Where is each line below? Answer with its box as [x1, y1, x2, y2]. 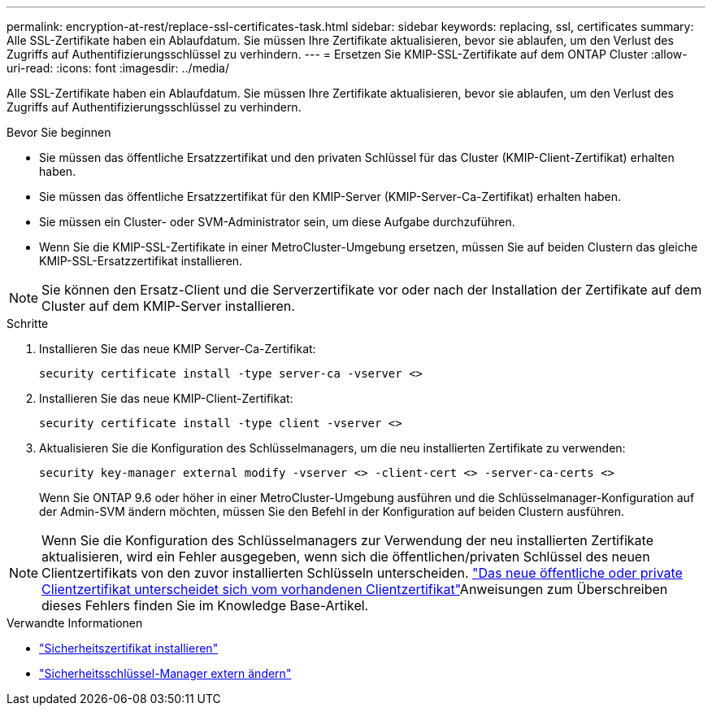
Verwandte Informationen [7, 616, 143, 630]
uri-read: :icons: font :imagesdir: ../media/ [7, 61, 229, 75]
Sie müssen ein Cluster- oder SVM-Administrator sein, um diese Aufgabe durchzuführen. [39, 215, 515, 229]
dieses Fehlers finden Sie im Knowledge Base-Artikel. [41, 597, 369, 614]
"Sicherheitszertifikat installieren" [39, 641, 219, 655]
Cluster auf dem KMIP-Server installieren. [41, 298, 295, 314]
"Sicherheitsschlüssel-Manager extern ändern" [39, 666, 292, 680]
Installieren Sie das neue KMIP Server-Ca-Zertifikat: [39, 342, 316, 356]
